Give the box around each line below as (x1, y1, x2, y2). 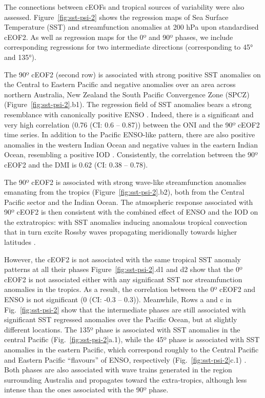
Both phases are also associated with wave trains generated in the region (4, 364, 232, 375)
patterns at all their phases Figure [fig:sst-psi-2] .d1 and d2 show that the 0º (4, 264, 242, 275)
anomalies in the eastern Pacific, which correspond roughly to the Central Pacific (4, 344, 259, 354)
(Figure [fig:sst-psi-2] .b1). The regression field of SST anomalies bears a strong (4, 99, 252, 110)
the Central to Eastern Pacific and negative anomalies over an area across (4, 79, 236, 90)
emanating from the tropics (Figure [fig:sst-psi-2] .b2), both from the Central (4, 186, 244, 197)
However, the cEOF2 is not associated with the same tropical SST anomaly (4, 254, 241, 264)
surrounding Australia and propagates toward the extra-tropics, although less (4, 374, 247, 385)
